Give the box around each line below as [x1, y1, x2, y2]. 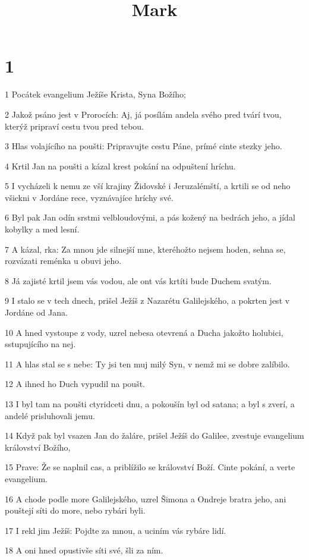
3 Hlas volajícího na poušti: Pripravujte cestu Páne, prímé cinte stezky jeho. [5, 140, 282, 152]
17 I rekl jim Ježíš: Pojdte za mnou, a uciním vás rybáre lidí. [5, 524, 226, 536]
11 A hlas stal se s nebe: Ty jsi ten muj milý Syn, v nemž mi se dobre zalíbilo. [5, 357, 290, 370]
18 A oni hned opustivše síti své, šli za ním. [5, 544, 163, 556]
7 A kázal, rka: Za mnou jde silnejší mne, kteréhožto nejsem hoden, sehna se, [5, 243, 286, 255]
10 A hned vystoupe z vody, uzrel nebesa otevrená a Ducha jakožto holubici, [5, 326, 283, 338]
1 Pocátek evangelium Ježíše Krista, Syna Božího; [5, 88, 186, 100]
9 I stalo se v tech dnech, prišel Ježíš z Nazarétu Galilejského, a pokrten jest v [5, 294, 290, 307]
